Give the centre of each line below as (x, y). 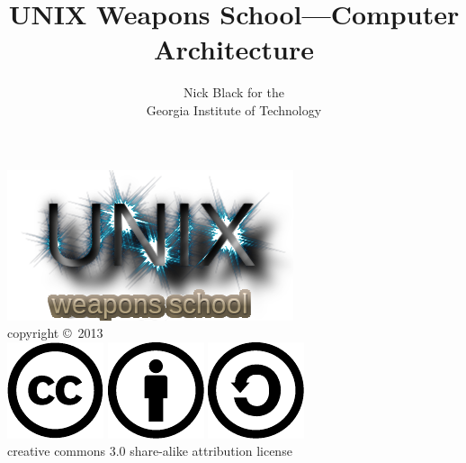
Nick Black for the (234, 92)
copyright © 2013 (55, 333)
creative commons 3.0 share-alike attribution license (150, 451)
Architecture (234, 49)
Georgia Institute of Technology (234, 109)
